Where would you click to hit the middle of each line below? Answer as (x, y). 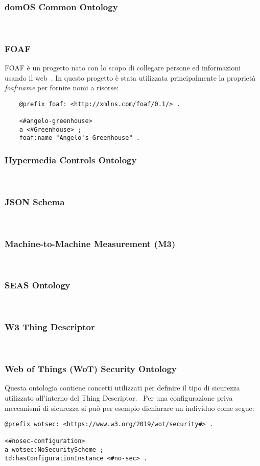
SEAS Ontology (38, 285)
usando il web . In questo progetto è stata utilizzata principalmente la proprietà (130, 77)
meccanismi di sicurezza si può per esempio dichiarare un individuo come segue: (129, 408)
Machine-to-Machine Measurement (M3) (90, 243)
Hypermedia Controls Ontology (71, 160)
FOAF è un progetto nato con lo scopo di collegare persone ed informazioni (123, 68)
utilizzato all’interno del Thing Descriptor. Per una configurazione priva (119, 397)
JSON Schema (35, 201)
